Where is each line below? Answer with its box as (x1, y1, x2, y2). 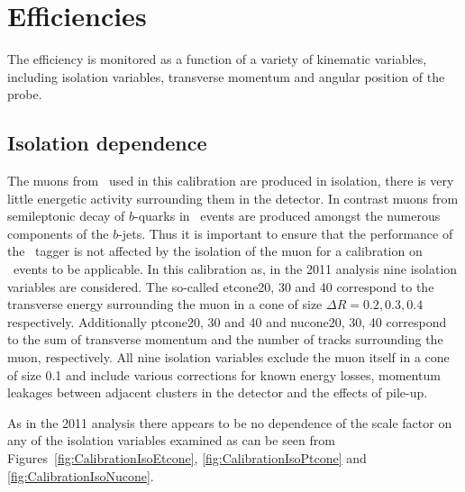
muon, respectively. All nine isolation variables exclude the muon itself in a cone (7, 348, 450, 367)
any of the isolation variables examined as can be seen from (7, 431, 335, 450)
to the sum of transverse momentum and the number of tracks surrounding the (7, 330, 443, 349)
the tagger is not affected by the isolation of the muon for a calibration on (7, 241, 423, 260)
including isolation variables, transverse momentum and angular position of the (7, 67, 445, 86)
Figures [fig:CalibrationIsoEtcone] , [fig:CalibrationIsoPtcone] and (7, 449, 367, 468)
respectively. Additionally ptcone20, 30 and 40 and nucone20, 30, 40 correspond (7, 312, 447, 331)
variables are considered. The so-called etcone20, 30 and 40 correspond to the (7, 277, 434, 296)
